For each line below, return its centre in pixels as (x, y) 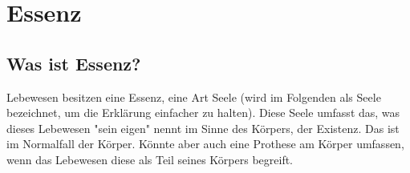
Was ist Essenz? (74, 63)
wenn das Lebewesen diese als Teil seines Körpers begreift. (150, 159)
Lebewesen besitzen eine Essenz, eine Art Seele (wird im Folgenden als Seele (194, 97)
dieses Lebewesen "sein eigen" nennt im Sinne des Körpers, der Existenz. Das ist (203, 128)
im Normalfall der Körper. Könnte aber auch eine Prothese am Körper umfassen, (205, 144)
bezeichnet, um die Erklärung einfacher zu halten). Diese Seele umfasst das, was (203, 113)
